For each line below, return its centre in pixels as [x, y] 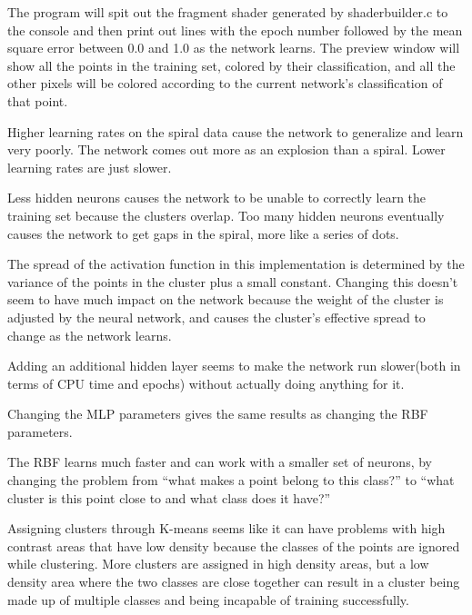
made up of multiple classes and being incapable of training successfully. [208, 599]
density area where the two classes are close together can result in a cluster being [234, 582]
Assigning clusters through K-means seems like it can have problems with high [226, 528]
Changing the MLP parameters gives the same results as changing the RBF [218, 414]
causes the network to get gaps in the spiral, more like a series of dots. [203, 233]
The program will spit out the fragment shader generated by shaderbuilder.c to [228, 12]
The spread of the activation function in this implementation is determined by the [236, 264]
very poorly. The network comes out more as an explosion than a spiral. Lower [226, 149]
